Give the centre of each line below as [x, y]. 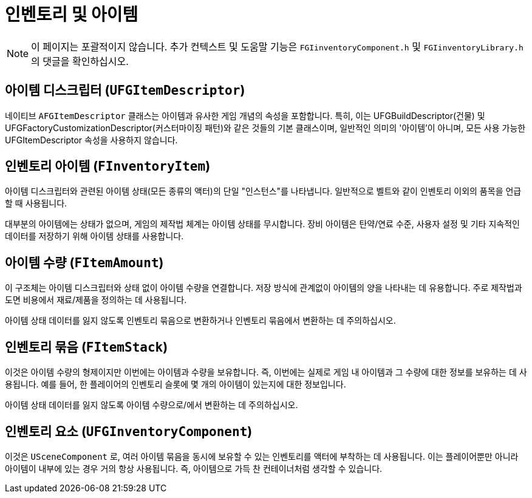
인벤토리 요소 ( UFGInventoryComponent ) [129, 431]
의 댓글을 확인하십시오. [80, 61]
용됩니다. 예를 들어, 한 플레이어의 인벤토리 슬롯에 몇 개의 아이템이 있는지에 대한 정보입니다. [176, 384]
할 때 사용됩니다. [36, 203]
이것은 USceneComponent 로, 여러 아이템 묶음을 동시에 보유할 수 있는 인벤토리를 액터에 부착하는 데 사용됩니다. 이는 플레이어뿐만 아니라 [262, 456]
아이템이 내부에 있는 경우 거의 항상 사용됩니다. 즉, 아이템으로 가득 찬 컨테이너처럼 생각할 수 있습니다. [194, 468]
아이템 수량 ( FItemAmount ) [84, 262]
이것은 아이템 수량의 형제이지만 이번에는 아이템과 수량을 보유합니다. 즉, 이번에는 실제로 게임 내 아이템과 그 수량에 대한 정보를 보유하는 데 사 [266, 372]
